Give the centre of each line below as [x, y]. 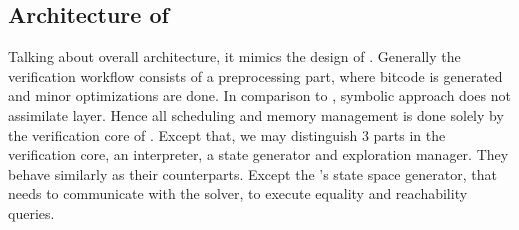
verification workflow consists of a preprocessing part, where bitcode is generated [255, 75]
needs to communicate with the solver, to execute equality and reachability [238, 193]
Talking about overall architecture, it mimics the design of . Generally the [234, 56]
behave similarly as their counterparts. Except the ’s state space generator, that [252, 173]
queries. [31, 212]
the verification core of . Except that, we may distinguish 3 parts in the [227, 134]
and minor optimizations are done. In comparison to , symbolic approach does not [259, 95]
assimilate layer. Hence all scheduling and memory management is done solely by [256, 114]
